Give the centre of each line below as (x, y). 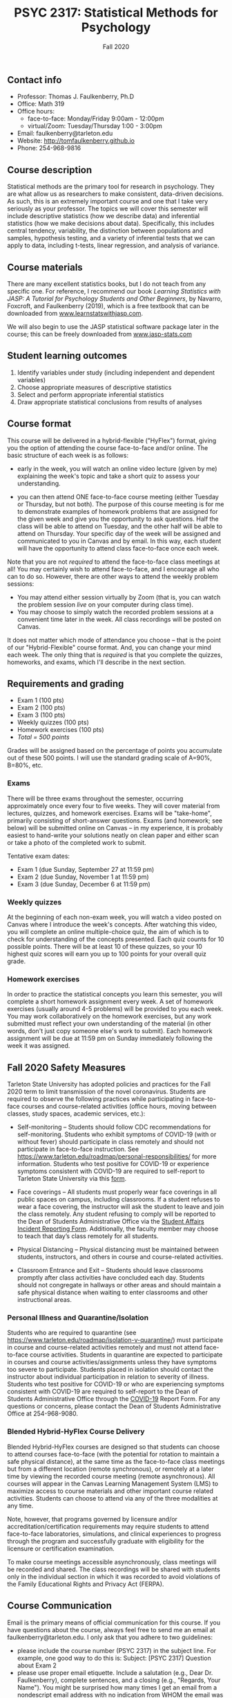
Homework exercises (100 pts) (61, 730)
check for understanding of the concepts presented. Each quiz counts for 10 (116, 939)
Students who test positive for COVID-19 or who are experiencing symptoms (116, 1384)
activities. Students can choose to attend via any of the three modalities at (113, 1498)
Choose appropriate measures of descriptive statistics (94, 387)
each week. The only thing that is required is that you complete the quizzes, (115, 654)
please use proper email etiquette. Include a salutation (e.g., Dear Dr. (115, 1672)
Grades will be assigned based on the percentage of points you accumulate (115, 751)
